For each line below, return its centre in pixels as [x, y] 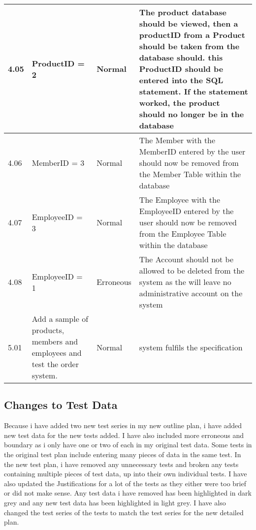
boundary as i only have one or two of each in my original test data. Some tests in [128, 445]
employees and [57, 353]
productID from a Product [192, 35]
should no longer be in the [192, 114]
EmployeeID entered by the [186, 211]
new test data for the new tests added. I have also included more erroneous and [124, 435]
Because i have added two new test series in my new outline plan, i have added [123, 425]
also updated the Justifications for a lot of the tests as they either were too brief [125, 483]
